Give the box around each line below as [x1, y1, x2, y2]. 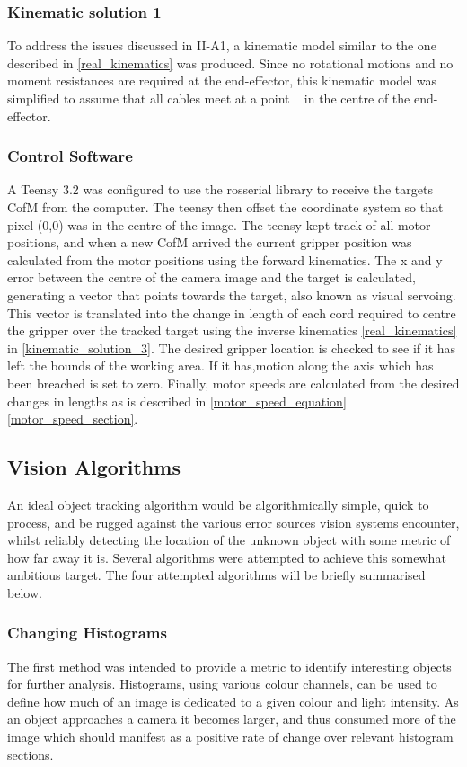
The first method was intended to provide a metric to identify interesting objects [7, 656, 452, 675]
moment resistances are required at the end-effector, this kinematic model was [7, 71, 437, 90]
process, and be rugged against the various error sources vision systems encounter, [7, 513, 460, 531]
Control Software [7, 145, 133, 167]
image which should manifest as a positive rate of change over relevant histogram [7, 727, 454, 746]
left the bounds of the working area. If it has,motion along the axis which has [7, 356, 434, 375]
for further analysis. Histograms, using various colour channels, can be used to [7, 674, 437, 693]
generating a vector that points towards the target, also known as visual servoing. [7, 285, 456, 304]
